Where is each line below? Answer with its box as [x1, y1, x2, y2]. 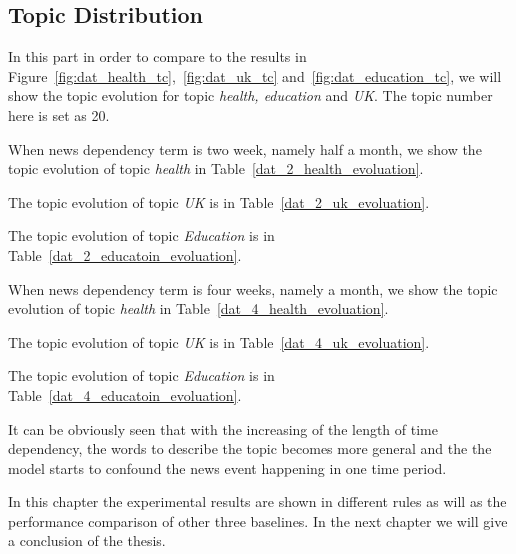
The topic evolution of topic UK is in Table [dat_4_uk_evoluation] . [8, 331, 430, 352]
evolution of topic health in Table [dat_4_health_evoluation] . [8, 298, 389, 319]
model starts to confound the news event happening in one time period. [8, 457, 447, 478]
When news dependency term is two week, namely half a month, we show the [8, 138, 482, 159]
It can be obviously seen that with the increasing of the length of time [8, 418, 438, 439]
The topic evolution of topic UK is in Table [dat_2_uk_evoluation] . [8, 191, 430, 212]
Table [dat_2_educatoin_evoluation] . [8, 244, 242, 265]
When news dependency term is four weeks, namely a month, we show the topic [8, 278, 498, 299]
